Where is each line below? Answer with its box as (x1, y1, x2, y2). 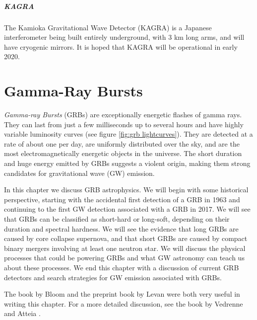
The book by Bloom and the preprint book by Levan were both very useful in (4, 289, 240, 299)
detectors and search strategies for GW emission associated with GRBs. (4, 272, 222, 282)
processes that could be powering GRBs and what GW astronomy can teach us (4, 252, 245, 263)
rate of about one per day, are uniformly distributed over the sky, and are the (4, 138, 240, 149)
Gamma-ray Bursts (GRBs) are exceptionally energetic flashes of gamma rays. (4, 109, 242, 120)
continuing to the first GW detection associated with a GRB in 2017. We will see (4, 204, 251, 214)
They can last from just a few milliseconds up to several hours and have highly (4, 119, 244, 129)
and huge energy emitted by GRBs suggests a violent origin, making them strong (4, 158, 251, 168)
